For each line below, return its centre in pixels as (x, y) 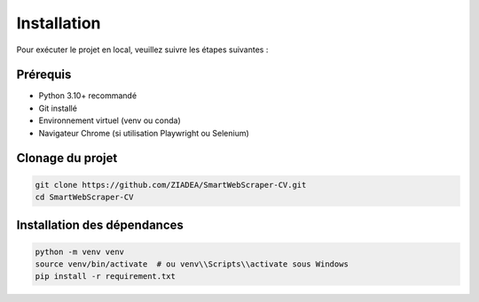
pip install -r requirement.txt (106, 276)
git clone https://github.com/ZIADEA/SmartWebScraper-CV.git (171, 185)
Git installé (58, 108)
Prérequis (44, 75)
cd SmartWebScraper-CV (84, 197)
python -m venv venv (79, 252)
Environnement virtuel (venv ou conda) (110, 120)
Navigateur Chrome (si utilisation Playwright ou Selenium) (144, 133)
